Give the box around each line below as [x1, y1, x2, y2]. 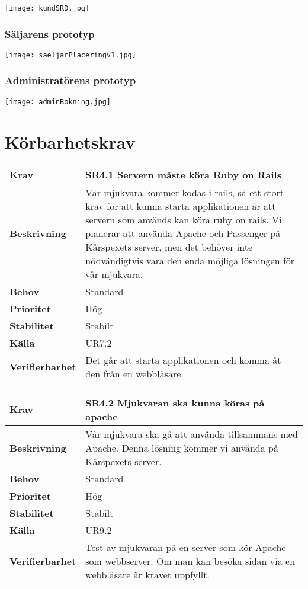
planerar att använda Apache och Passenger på [85, 226, 281, 240]
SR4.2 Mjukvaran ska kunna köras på [85, 395, 265, 409]
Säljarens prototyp [5, 26, 95, 41]
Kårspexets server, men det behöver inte [85, 239, 253, 254]
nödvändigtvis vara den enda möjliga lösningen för [85, 253, 295, 267]
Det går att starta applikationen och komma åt [85, 353, 281, 367]
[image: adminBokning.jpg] [5, 97, 111, 106]
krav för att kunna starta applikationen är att [85, 199, 276, 213]
